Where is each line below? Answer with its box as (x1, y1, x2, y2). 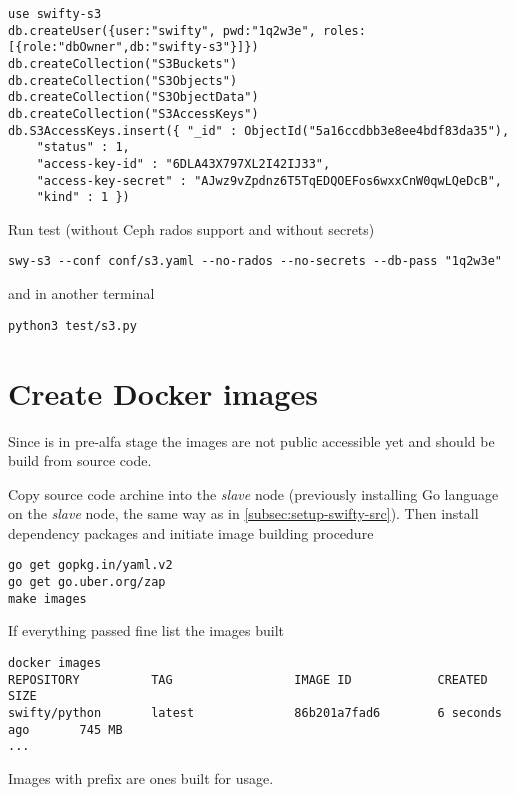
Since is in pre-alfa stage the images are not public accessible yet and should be (8, 430, 495, 451)
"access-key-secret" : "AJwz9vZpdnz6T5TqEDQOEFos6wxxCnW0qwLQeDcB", (36, 173, 502, 188)
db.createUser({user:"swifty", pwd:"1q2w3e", (8, 23, 316, 38)
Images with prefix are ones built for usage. (8, 767, 274, 788)
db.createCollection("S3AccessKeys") (8, 106, 259, 121)
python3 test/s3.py (8, 318, 137, 333)
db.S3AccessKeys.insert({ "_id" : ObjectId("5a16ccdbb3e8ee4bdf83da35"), (8, 123, 510, 138)
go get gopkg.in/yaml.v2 (8, 558, 173, 573)
